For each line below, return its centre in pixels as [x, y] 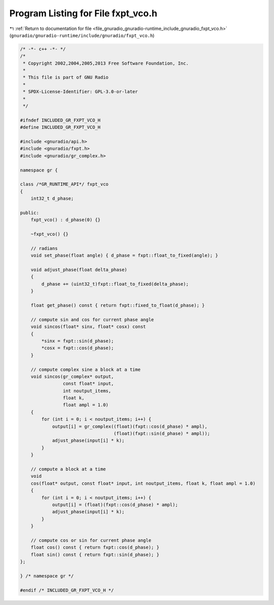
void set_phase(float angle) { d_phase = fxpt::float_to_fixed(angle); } [124, 255]
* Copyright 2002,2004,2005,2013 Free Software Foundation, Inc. [106, 63]
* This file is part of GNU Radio [66, 77]
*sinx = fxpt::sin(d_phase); [78, 341]
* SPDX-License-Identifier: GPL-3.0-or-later [80, 92]
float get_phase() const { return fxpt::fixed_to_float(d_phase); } [118, 305]
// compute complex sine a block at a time [85, 369]
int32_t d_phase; [52, 199]
